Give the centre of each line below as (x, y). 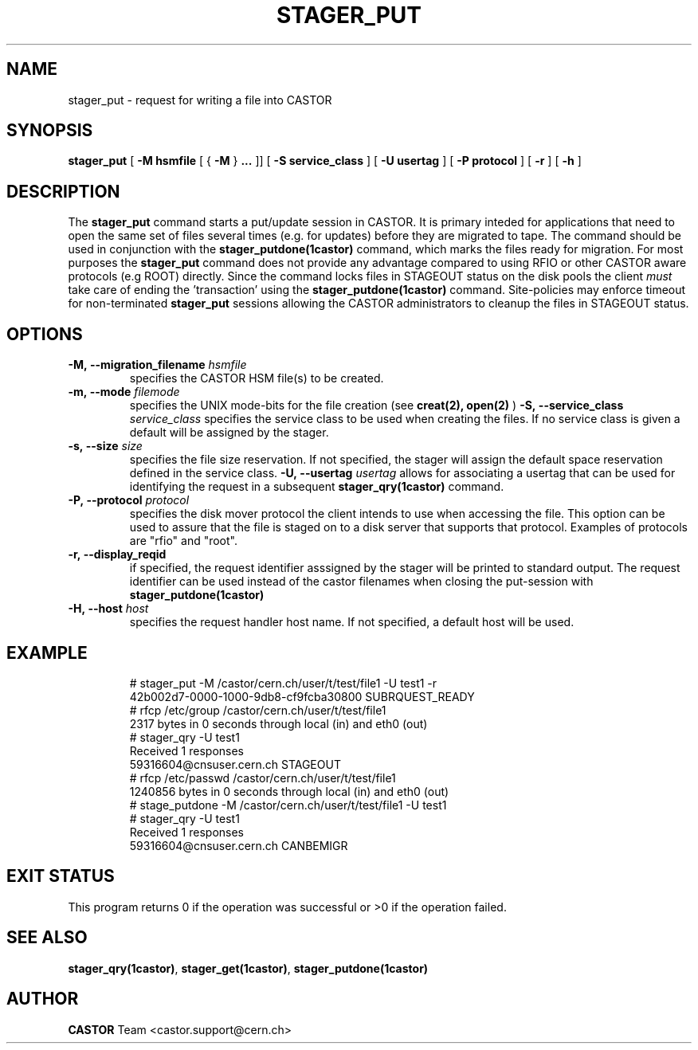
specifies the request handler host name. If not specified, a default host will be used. (352, 622)
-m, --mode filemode (124, 392)
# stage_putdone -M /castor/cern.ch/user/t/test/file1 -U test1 (288, 805)
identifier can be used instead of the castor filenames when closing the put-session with (361, 582)
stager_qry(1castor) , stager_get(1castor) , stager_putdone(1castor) (248, 968)
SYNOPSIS (50, 131)
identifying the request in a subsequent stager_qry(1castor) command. (317, 487)
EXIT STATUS (61, 876)
